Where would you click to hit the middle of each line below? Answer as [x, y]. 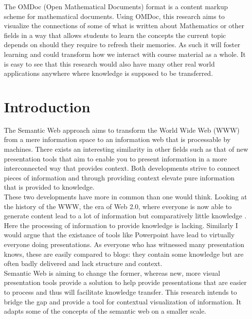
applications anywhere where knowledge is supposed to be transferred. [108, 73]
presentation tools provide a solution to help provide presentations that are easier [125, 282]
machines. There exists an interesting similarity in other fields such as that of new [126, 149]
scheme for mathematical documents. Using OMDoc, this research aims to [114, 16]
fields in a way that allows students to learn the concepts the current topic [115, 35]
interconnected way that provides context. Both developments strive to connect [122, 168]
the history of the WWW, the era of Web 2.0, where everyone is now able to [118, 206]
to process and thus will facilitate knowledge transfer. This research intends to [121, 292]
